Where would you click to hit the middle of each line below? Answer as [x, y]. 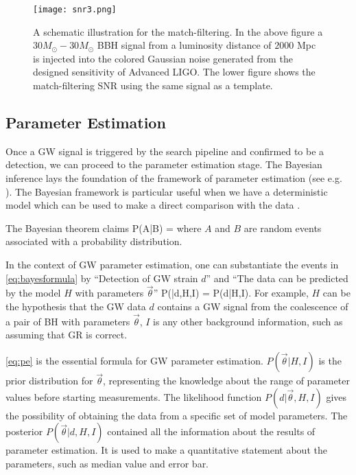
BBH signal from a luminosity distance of [184, 45]
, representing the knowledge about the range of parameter [226, 381]
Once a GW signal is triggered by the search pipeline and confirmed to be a [165, 151]
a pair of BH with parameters [68, 321]
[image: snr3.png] [75, 10]
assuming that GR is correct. [67, 335]
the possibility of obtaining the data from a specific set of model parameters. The [177, 415]
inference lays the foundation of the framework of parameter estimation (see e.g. [174, 178]
